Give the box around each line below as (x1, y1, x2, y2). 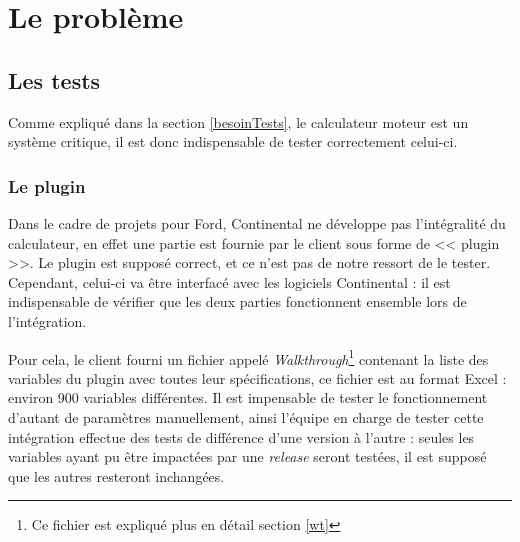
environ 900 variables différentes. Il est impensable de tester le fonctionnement (8, 387, 488, 408)
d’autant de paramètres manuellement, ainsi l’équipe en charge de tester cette (8, 406, 484, 427)
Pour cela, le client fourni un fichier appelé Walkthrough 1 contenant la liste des (8, 345, 489, 369)
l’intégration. (8, 310, 87, 331)
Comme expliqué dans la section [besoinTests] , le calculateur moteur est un (8, 111, 469, 132)
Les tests (8, 64, 101, 95)
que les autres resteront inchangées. (8, 465, 225, 486)
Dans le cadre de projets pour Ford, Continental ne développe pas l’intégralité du (8, 212, 506, 233)
